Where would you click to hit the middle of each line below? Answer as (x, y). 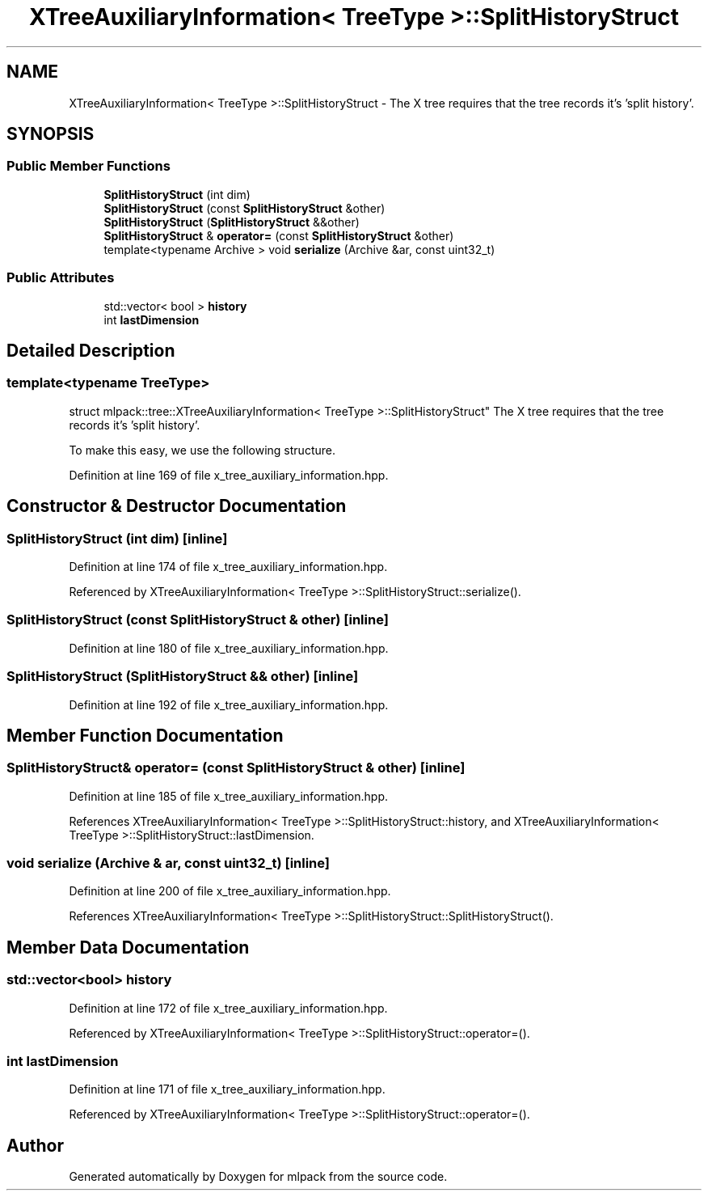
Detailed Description (91, 350)
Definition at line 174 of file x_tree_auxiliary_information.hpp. (228, 567)
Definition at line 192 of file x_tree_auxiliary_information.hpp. (229, 704)
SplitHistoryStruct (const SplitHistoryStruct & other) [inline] (198, 620)
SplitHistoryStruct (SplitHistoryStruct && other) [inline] (183, 677)
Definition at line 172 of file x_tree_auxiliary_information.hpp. (228, 1008)
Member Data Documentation (128, 947)
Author (35, 1145)
